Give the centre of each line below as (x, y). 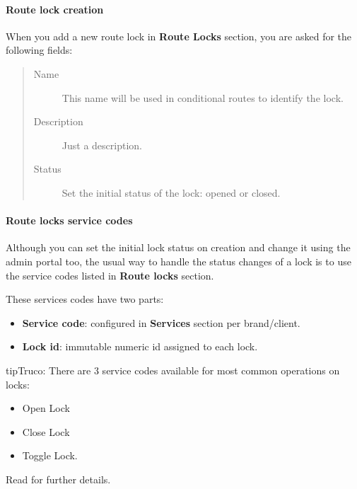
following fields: (39, 50)
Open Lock (46, 408)
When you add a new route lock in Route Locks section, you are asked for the (179, 36)
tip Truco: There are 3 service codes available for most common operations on (173, 370)
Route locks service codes (69, 220)
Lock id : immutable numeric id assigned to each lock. (140, 346)
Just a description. (102, 145)
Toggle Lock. (50, 455)
